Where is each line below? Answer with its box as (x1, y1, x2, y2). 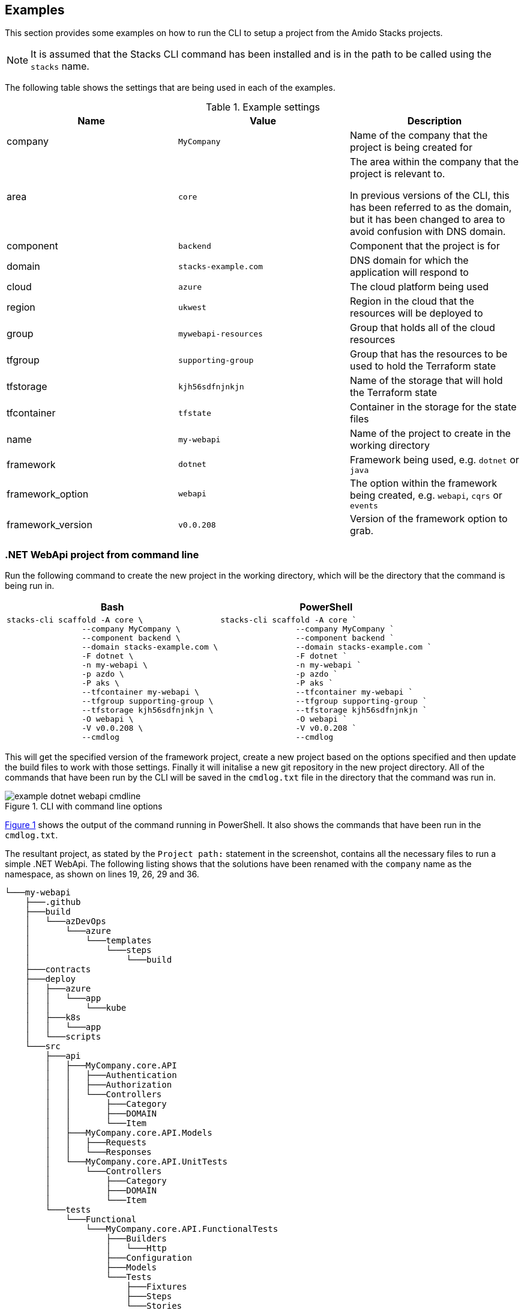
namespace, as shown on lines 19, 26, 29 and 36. (5, 869, 199, 880)
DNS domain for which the (349, 254, 469, 267)
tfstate (178, 408, 211, 418)
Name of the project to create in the (349, 427, 511, 440)
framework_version (7, 519, 92, 531)
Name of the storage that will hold (349, 374, 503, 387)
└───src (25, 1041, 61, 1052)
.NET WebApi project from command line (5, 548, 199, 561)
